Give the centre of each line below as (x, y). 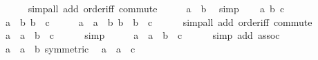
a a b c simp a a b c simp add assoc (142, 35)
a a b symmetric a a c (70, 48)
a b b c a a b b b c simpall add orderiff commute (159, 21)
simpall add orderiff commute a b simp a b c (156, 8)
